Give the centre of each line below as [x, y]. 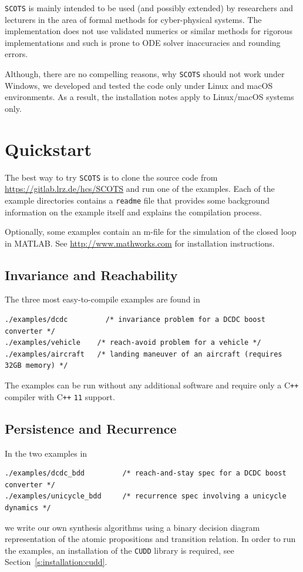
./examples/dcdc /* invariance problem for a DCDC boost [135, 320]
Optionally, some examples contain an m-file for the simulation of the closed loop [151, 232]
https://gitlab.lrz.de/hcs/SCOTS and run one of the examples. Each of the [140, 189]
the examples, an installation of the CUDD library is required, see [119, 550]
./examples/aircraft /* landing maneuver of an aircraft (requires [144, 354]
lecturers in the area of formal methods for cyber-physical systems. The [133, 19]
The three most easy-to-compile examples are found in [102, 299]
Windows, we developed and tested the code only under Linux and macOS [139, 85]
